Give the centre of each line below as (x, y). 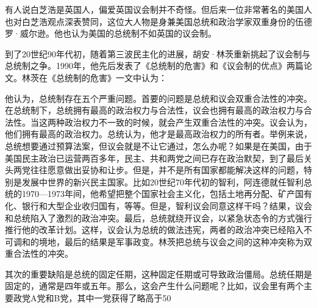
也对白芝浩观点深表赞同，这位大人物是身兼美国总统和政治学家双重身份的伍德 (158, 21)
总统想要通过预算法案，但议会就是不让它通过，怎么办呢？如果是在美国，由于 (158, 145)
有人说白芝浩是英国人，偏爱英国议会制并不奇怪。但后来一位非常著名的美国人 (158, 9)
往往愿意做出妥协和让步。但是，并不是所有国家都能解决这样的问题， (167, 170)
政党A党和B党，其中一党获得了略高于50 (92, 298)
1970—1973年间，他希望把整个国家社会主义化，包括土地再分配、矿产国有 (167, 194)
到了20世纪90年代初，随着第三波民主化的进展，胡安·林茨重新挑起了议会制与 (158, 53)
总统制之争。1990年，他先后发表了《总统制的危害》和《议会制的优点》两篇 (154, 66)
